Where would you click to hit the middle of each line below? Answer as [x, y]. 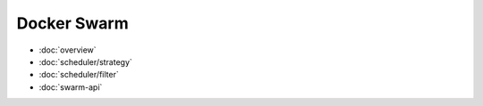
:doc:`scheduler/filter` [79, 75]
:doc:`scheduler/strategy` [86, 61]
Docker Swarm [72, 23]
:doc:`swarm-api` [71, 87]
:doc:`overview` [68, 50]
